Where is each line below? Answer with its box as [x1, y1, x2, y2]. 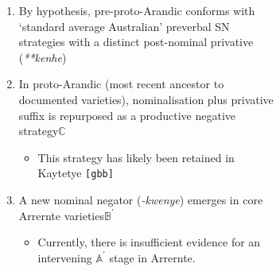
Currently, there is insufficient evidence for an [37, 234, 261, 250]
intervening [37, 249, 92, 265]
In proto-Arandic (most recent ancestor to [18, 75, 224, 92]
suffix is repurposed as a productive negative [18, 106, 236, 123]
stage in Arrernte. [109, 249, 196, 265]
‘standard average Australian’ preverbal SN [18, 17, 230, 34]
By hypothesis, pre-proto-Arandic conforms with [18, 2, 255, 18]
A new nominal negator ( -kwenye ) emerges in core [18, 192, 263, 207]
